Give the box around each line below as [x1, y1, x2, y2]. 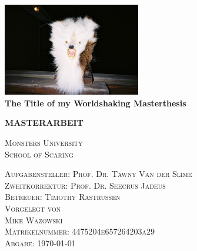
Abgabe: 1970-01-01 [5, 236, 76, 249]
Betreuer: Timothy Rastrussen [5, 190, 121, 203]
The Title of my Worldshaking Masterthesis [5, 96, 186, 109]
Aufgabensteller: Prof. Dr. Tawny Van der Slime [5, 168, 192, 180]
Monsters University [5, 136, 83, 148]
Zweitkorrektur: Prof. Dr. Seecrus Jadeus [5, 179, 166, 191]
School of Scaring [5, 148, 74, 160]
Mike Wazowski [5, 213, 63, 226]
